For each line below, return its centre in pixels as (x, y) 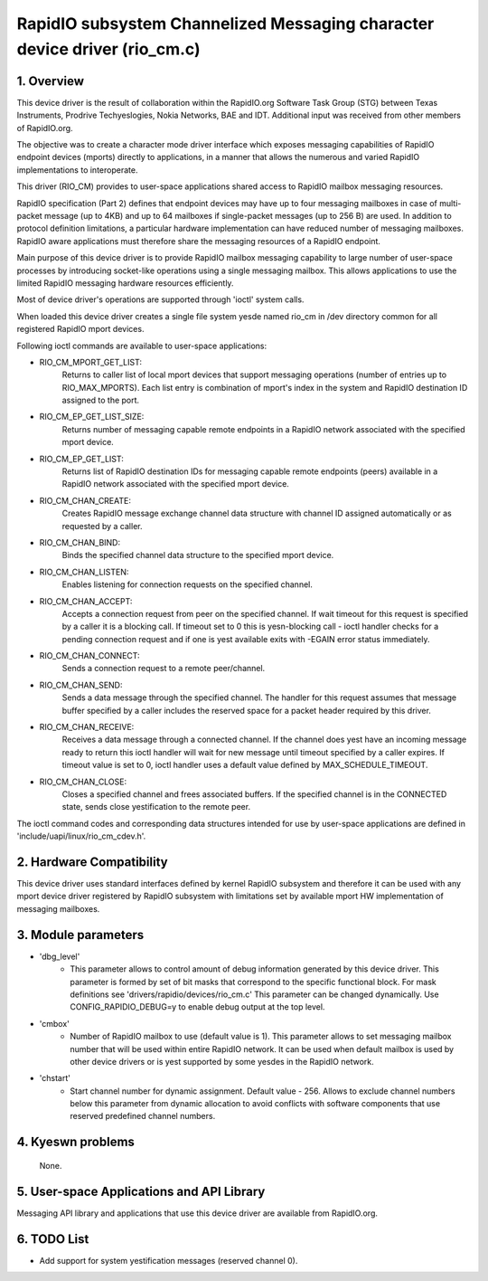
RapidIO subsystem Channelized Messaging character (225, 24)
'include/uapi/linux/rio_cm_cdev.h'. (81, 836)
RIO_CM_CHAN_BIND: (80, 542)
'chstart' (55, 1078)
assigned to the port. (101, 400)
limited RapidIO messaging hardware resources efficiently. (125, 283)
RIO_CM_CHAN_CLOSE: (83, 782)
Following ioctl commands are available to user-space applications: (141, 346)
